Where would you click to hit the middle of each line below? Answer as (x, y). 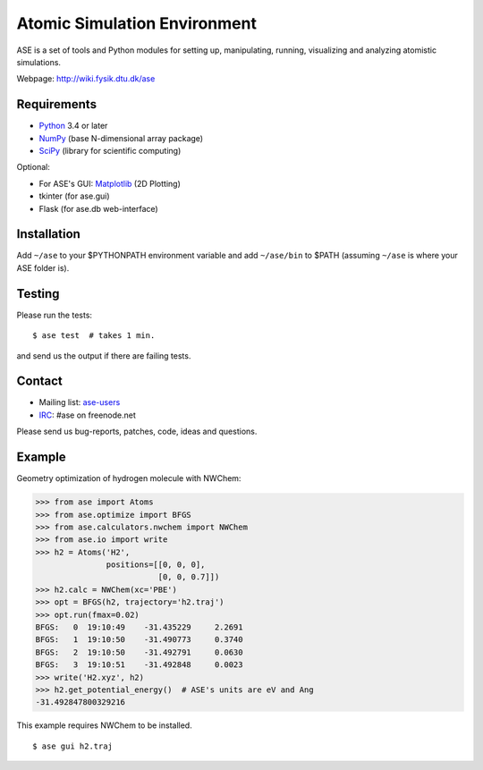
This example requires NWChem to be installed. (104, 725)
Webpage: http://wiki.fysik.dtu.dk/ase (86, 79)
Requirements (57, 104)
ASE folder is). (43, 267)
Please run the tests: (55, 315)
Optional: (34, 167)
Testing (38, 294)
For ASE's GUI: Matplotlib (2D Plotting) (110, 183)
